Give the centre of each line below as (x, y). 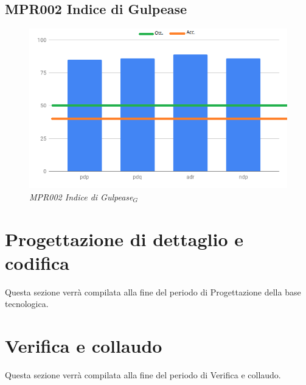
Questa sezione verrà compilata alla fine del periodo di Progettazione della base (153, 291)
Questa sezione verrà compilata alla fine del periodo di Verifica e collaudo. (143, 375)
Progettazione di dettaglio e (124, 238)
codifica (37, 262)
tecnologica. (27, 304)
